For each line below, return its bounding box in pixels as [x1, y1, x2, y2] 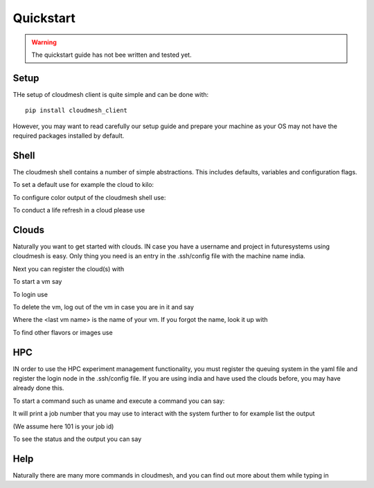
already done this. [12, 384, 64, 392]
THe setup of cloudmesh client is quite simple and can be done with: [12, 90, 209, 98]
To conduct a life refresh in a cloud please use [12, 206, 145, 215]
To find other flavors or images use [12, 328, 114, 336]
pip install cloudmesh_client [25, 107, 128, 114]
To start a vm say [12, 278, 62, 286]
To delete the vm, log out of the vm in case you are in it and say [12, 302, 194, 311]
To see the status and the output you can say [12, 435, 142, 443]
